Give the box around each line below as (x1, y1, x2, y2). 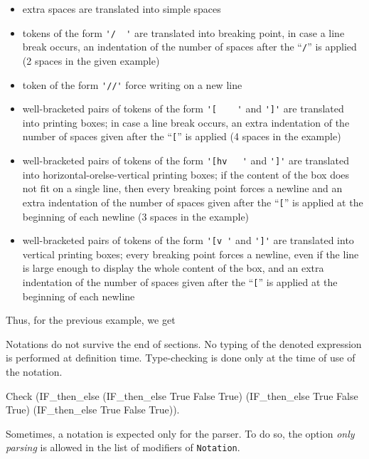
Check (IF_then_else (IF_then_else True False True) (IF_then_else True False (6, 388, 358, 403)
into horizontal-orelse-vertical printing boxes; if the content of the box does (22, 167, 350, 181)
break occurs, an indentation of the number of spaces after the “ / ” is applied (22, 39, 357, 54)
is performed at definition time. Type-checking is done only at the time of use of (6, 350, 355, 365)
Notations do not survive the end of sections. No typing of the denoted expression (6, 336, 362, 351)
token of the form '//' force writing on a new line (22, 77, 242, 92)
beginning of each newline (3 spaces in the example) (22, 209, 250, 223)
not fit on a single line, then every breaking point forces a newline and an (22, 181, 343, 196)
